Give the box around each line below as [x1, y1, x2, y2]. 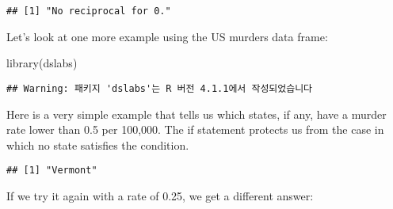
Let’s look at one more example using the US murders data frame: [6, 28, 328, 44]
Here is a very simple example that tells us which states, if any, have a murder [6, 105, 387, 122]
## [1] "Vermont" [6, 165, 97, 177]
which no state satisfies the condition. [6, 136, 189, 153]
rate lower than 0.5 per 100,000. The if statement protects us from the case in [6, 121, 384, 138]
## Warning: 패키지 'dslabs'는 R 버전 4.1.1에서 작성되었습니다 [6, 82, 313, 94]
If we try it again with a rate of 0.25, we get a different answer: [6, 187, 314, 203]
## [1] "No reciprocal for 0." [6, 6, 171, 17]
